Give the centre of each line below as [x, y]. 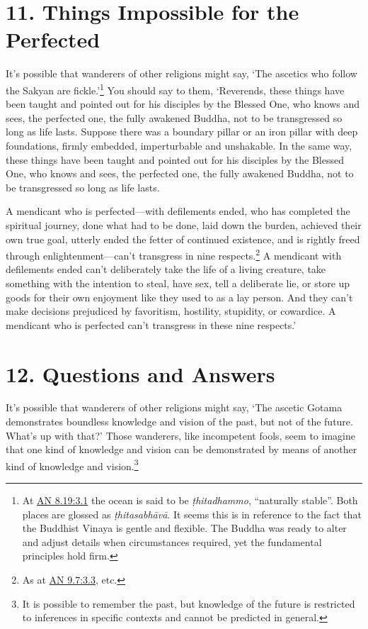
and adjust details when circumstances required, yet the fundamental [172, 541]
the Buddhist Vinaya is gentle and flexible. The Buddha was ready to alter [184, 528]
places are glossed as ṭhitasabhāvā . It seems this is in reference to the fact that [192, 514]
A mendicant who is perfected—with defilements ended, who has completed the [178, 211]
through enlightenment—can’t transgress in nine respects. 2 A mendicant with [174, 254]
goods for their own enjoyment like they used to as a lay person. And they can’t [179, 297]
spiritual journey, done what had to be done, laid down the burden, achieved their [184, 224]
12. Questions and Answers [140, 373]
